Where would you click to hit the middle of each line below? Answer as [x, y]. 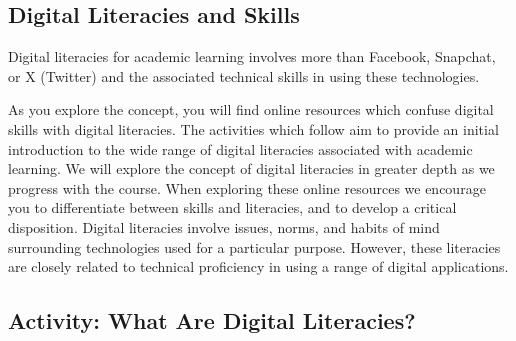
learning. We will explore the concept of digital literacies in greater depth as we [251, 168]
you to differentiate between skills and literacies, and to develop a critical [232, 207]
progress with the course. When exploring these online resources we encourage [247, 187]
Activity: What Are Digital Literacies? [212, 320]
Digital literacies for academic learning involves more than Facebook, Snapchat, [252, 56]
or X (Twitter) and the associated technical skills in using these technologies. [244, 75]
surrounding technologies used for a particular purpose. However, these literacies [254, 246]
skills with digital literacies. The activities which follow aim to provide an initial [253, 128]
